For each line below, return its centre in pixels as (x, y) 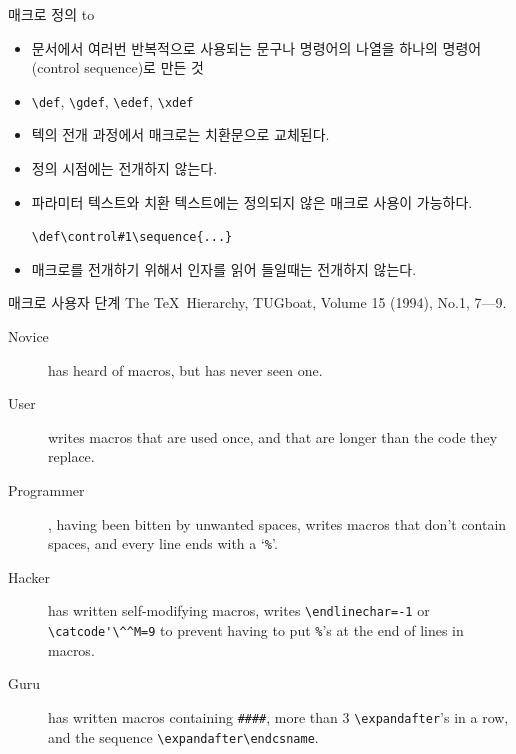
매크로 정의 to (51, 14)
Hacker (29, 576)
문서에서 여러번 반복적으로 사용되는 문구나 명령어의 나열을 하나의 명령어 (256, 47)
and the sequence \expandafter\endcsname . (183, 736)
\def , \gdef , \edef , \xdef (112, 100)
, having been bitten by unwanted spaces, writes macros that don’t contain (277, 523)
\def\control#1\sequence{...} (132, 237)
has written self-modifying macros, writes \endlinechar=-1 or (239, 610)
